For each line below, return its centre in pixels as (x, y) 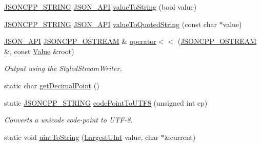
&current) (180, 137)
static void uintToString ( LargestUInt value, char (82, 137)
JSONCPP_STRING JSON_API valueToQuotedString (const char (111, 24)
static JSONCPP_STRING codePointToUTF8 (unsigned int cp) (106, 102)
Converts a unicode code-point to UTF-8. (68, 120)
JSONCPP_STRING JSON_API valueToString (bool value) (101, 7)
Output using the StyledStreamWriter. (63, 68)
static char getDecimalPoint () (52, 85)
